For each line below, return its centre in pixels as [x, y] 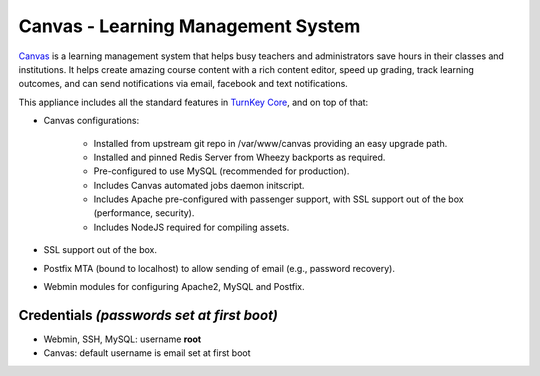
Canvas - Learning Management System [189, 26]
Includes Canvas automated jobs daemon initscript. [199, 185]
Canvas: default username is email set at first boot [147, 353]
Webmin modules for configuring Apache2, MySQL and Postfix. [174, 287]
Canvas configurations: [91, 121]
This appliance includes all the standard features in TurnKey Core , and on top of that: [193, 102]
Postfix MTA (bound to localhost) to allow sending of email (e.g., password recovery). [219, 268]
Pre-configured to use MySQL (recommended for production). [221, 171]
